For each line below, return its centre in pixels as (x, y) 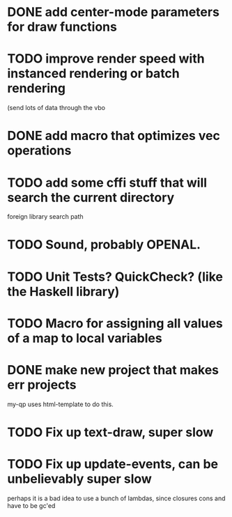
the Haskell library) (63, 292)
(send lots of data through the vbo (56, 108)
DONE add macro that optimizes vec (114, 136)
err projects (42, 385)
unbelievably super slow (79, 479)
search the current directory (91, 198)
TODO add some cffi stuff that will (107, 183)
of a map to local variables (85, 338)
